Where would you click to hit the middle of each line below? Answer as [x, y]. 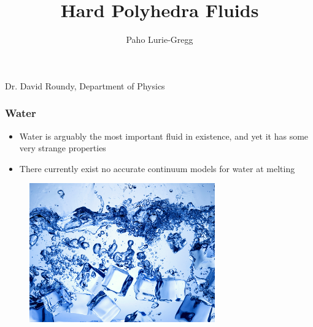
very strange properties [63, 148]
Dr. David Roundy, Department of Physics [85, 85]
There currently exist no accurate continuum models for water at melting [157, 168]
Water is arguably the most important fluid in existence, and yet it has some [164, 136]
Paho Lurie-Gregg [160, 39]
